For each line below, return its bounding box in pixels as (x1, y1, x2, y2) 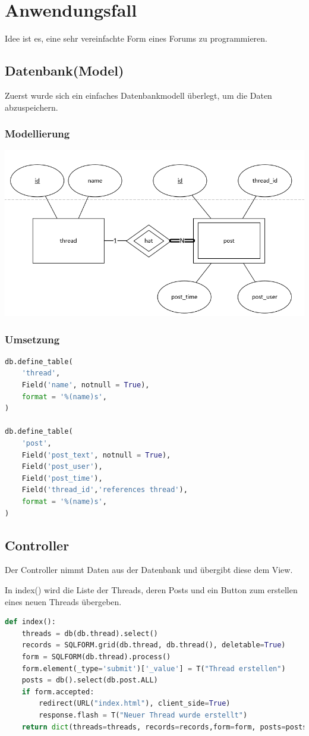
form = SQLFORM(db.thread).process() (21, 652, 171, 661)
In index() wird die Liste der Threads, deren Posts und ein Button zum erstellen (5, 583, 298, 596)
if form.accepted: (21, 687, 94, 696)
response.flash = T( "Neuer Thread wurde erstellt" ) (39, 710, 248, 719)
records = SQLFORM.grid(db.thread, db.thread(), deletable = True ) (21, 641, 286, 650)
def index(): (5, 618, 56, 627)
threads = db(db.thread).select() (21, 629, 158, 638)
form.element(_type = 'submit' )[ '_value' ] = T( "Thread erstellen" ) (21, 664, 286, 673)
